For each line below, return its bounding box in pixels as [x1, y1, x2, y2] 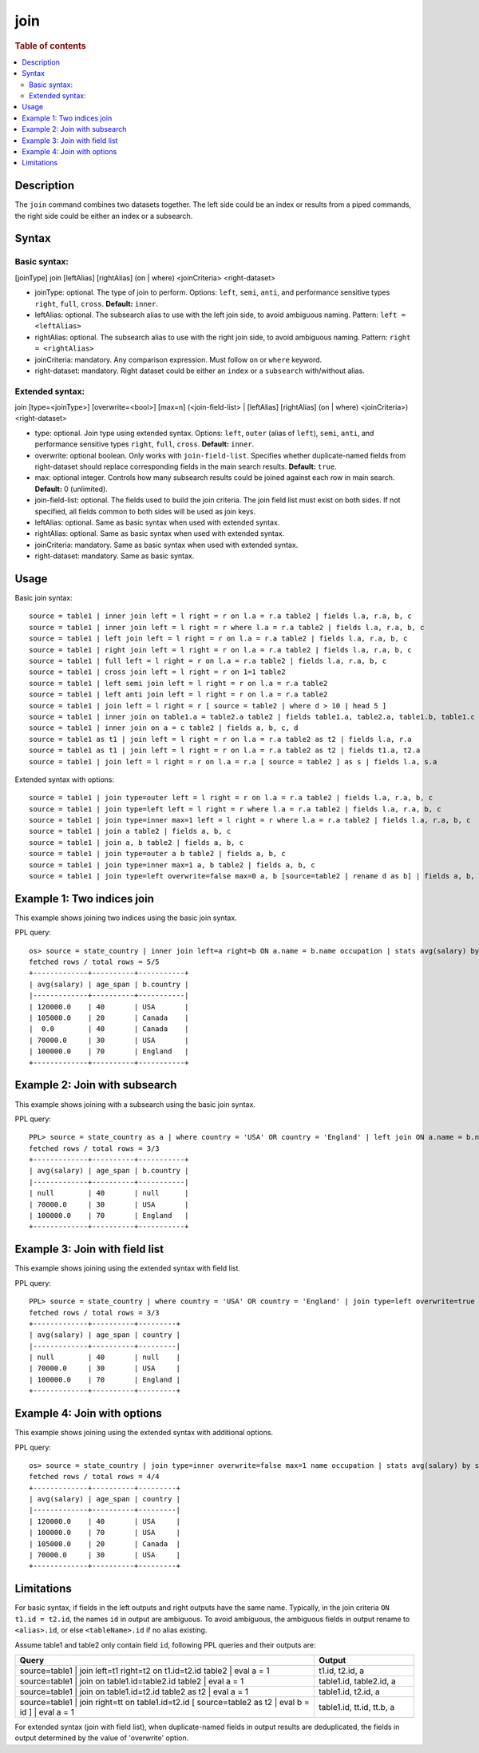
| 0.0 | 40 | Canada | [29, 1025, 189, 1033]
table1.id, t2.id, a [318, 1686, 381, 1697]
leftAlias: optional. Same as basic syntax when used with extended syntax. [34, 518, 280, 527]
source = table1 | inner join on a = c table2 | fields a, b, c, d [29, 724, 299, 732]
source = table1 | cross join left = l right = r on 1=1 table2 [29, 668, 287, 676]
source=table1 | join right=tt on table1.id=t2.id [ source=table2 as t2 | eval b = [19, 1696, 311, 1707]
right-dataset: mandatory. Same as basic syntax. [34, 551, 195, 561]
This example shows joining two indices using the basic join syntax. [14, 913, 237, 922]
